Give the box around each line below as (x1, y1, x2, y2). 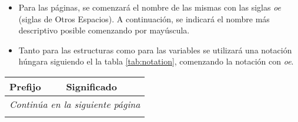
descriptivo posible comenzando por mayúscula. (18, 24, 190, 36)
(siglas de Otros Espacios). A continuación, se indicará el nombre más (18, 12, 270, 25)
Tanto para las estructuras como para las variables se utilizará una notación (18, 43, 292, 56)
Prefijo (9, 79, 41, 93)
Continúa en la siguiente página (9, 97, 140, 111)
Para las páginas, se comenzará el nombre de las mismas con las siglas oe (18, 1, 282, 13)
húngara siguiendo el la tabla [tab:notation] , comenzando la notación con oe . (18, 55, 294, 67)
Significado (66, 79, 118, 93)
